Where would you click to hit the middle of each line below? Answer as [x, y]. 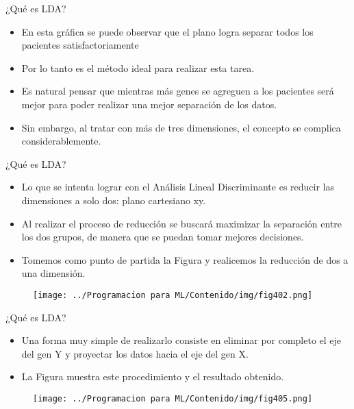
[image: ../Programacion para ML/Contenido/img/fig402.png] [173, 295]
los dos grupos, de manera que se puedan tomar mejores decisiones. [163, 237]
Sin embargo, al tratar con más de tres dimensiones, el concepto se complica [181, 127]
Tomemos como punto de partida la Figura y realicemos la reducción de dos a [185, 259]
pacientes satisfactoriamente [80, 45]
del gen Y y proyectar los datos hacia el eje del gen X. [135, 353]
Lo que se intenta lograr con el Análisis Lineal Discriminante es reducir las [178, 187]
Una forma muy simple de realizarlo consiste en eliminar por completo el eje [181, 340]
